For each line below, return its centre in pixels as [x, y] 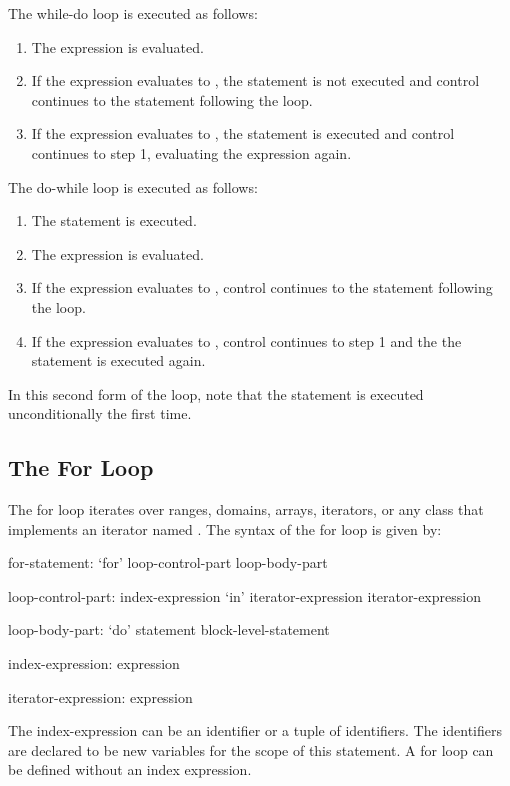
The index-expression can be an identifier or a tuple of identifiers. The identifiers [255, 730]
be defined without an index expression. [130, 769]
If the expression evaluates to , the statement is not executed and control [255, 80]
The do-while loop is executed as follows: [133, 186]
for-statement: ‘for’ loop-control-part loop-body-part [168, 562]
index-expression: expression [94, 663]
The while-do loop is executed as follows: [133, 13]
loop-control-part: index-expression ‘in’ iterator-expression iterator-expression [244, 595]
